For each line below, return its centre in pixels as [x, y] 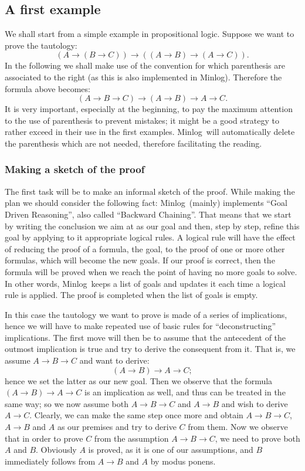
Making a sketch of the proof [75, 169]
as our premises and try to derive [117, 427]
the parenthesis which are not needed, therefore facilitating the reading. [133, 143]
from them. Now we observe [238, 427]
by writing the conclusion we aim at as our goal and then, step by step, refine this [152, 226]
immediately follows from [50, 461]
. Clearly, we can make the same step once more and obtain [136, 415]
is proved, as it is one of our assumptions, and [171, 450]
